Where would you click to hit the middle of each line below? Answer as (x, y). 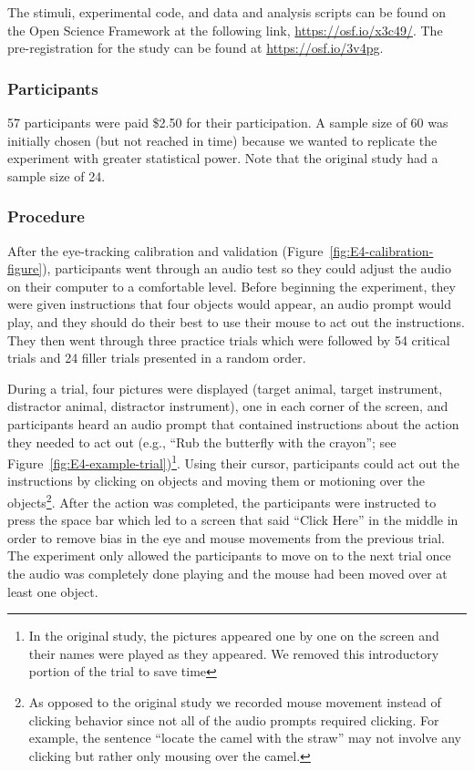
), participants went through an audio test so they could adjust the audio (247, 268)
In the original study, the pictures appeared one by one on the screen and (234, 636)
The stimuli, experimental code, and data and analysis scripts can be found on (227, 12)
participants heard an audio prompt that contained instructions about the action (233, 423)
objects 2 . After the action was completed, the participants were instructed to (222, 500)
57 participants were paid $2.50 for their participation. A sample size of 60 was (228, 122)
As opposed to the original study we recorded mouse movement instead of (235, 701)
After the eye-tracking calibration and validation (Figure (165, 250)
